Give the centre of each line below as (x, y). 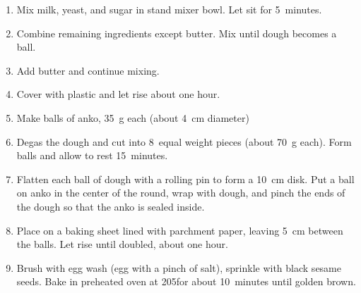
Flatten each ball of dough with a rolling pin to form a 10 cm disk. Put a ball (185, 179)
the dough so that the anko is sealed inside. (111, 206)
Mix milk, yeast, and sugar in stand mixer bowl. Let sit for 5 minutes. (169, 9)
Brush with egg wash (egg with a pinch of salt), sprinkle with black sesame (179, 267)
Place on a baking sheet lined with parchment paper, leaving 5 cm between (180, 230)
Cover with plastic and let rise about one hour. (118, 94)
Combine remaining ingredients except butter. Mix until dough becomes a (177, 33)
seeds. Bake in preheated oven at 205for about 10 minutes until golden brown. (186, 281)
